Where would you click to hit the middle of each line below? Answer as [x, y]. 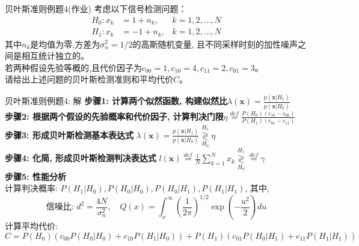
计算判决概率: [31, 188]
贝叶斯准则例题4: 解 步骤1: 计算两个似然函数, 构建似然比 [116, 101]
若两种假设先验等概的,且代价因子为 [73, 67]
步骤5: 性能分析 [35, 176]
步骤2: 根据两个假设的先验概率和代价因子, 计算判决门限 [114, 116]
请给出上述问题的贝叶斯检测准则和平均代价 [89, 79]
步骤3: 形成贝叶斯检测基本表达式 [69, 134]
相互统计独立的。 [55, 56]
